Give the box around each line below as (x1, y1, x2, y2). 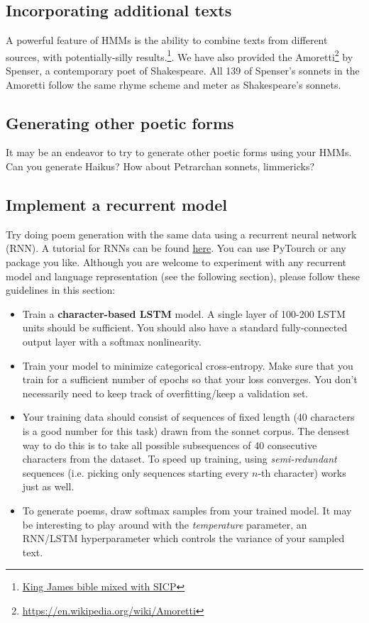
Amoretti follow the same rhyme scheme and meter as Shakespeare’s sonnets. (6, 77, 341, 92)
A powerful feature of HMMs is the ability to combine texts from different (6, 33, 328, 48)
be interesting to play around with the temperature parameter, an (22, 517, 307, 531)
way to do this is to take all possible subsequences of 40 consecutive (22, 437, 317, 452)
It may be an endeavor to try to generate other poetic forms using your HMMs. (6, 145, 352, 160)
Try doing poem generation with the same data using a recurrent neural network (6, 226, 357, 241)
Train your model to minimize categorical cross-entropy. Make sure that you (22, 358, 353, 373)
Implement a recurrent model (6, 194, 227, 216)
